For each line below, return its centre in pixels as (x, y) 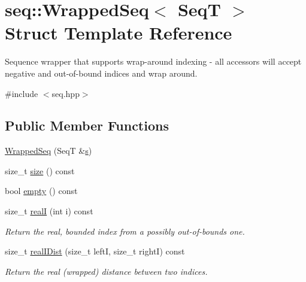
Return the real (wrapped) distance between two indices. (106, 271)
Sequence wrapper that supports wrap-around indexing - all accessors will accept (153, 61)
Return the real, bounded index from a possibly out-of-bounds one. (125, 231)
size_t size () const (40, 170)
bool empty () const (41, 191)
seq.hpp (66, 93)
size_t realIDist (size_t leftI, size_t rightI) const (95, 251)
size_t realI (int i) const (49, 211)
